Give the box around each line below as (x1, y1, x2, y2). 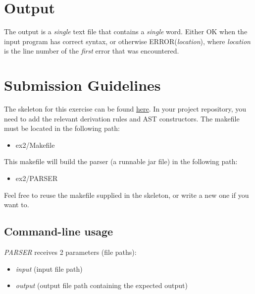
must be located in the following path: (4, 123, 120, 133)
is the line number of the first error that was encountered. (4, 46, 179, 56)
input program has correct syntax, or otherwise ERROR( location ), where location (4, 36, 251, 46)
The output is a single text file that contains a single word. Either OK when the (4, 26, 248, 37)
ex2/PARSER (15, 173, 58, 183)
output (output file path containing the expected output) (15, 280, 188, 291)
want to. (4, 199, 29, 210)
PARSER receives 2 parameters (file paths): (4, 246, 137, 257)
